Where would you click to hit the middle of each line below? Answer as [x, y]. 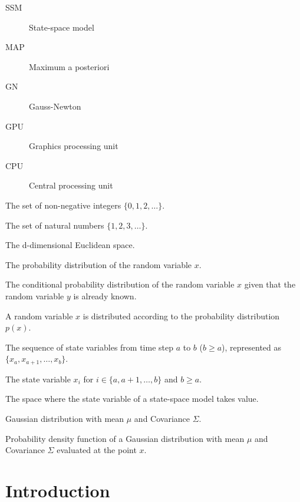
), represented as [252, 347]
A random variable [39, 316]
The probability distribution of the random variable [99, 264]
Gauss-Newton [55, 106]
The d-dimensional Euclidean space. [70, 245]
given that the [270, 284]
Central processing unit [71, 185]
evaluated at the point [97, 450]
